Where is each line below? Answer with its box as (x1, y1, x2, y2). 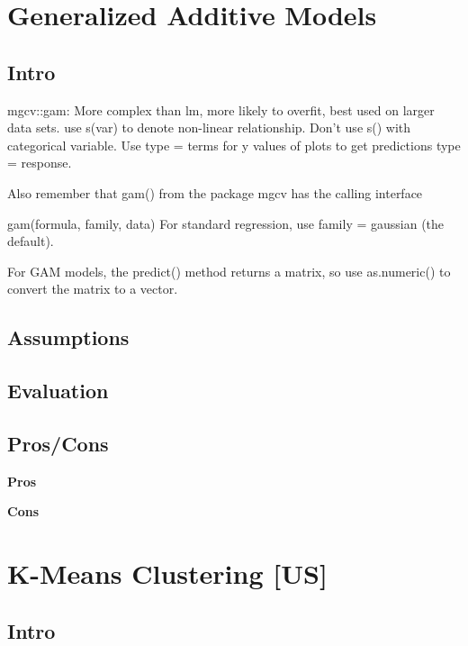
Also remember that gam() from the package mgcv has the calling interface (7, 183, 423, 202)
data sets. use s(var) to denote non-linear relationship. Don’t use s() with (7, 118, 411, 137)
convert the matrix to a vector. (7, 279, 178, 298)
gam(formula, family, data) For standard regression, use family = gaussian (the (7, 214, 445, 232)
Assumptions (7, 323, 130, 351)
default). (7, 232, 54, 250)
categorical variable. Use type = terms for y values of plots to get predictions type (7, 135, 461, 154)
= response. (7, 153, 72, 172)
